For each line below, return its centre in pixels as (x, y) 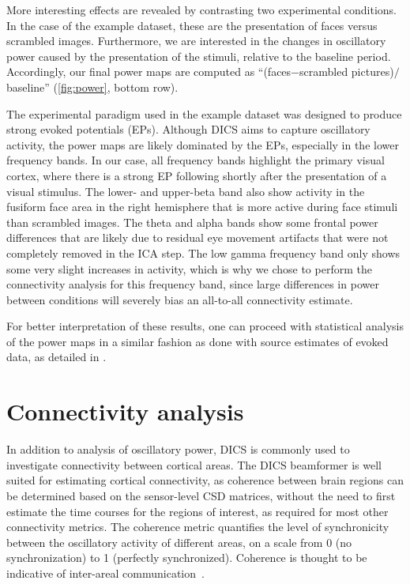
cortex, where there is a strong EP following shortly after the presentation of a (197, 175)
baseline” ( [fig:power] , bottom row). (92, 87)
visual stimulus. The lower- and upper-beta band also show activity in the (186, 191)
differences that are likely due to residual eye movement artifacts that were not (197, 237)
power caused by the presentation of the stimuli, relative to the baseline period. (199, 56)
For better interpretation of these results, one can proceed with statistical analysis (205, 326)
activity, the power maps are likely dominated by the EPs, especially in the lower (203, 144)
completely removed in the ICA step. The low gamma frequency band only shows (203, 252)
